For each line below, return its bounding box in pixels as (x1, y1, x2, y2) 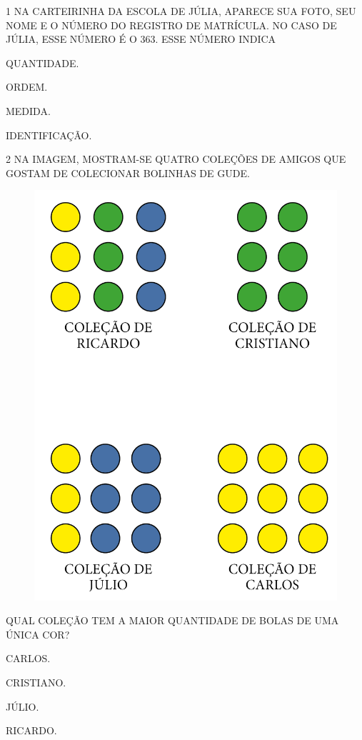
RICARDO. (6, 723, 57, 738)
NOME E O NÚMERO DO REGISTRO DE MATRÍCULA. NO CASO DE (6, 17, 337, 32)
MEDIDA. (6, 103, 51, 118)
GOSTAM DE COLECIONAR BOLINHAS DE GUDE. (6, 165, 250, 180)
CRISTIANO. (6, 675, 66, 690)
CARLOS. (6, 651, 51, 666)
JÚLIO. (6, 699, 39, 714)
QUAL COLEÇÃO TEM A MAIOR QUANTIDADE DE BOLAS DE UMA (6, 613, 339, 628)
